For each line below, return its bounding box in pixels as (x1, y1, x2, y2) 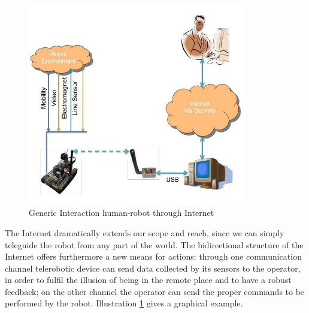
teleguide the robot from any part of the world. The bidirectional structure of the (5, 238, 304, 251)
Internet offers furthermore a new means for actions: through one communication (5, 250, 302, 263)
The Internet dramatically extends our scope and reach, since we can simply (5, 226, 284, 239)
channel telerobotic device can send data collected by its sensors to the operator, (5, 261, 301, 274)
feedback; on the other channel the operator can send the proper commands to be (5, 285, 305, 297)
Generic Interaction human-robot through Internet (29, 206, 214, 219)
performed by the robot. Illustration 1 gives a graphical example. (5, 297, 243, 309)
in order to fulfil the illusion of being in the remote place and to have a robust (5, 273, 292, 286)
